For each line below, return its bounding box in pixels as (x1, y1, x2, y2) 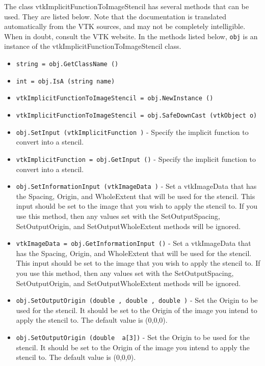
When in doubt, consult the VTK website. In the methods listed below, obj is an (4, 31, 258, 41)
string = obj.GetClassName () (16, 61, 119, 68)
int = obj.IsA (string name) (16, 77, 115, 85)
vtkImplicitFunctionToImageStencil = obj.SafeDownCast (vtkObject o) (16, 112, 257, 119)
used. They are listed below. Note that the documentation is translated (4, 11, 226, 21)
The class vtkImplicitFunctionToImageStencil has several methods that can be (4, 1, 249, 11)
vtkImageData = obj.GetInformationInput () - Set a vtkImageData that (16, 238, 251, 248)
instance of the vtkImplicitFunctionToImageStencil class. (4, 41, 181, 51)
